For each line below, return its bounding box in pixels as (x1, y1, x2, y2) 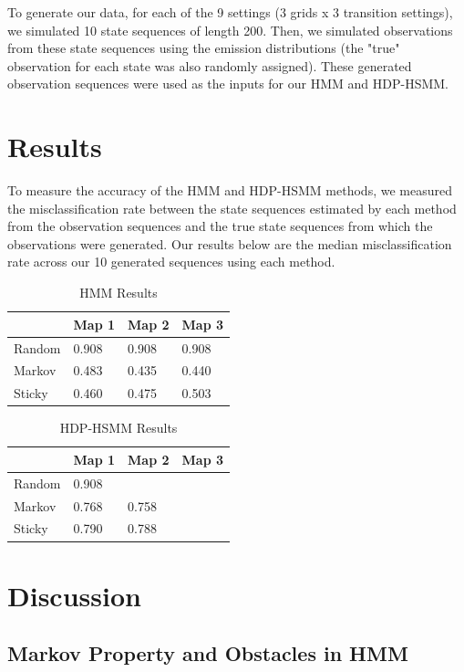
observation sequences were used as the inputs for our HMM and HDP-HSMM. (7, 74, 449, 93)
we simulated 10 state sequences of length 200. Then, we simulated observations (7, 20, 453, 39)
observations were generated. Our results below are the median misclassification (7, 234, 452, 253)
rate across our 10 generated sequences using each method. (7, 252, 335, 271)
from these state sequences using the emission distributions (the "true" (7, 38, 400, 58)
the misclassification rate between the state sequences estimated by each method (7, 198, 457, 217)
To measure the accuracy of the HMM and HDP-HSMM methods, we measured (7, 181, 452, 200)
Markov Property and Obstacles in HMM (7, 639, 408, 667)
